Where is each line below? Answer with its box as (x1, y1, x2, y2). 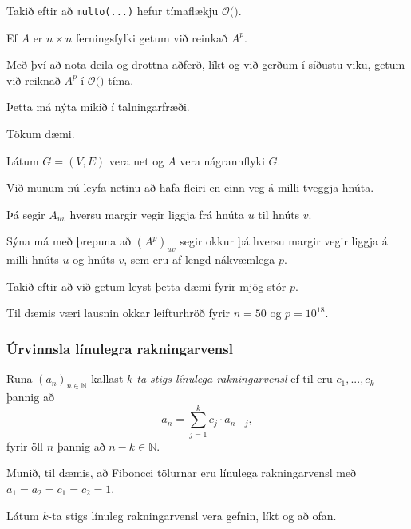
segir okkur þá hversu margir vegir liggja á (180, 233, 388, 249)
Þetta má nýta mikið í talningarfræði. (6, 98, 190, 115)
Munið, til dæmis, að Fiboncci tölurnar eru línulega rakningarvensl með (6, 464, 357, 481)
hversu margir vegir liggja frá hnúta (69, 205, 244, 222)
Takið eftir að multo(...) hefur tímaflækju (6, 2, 219, 18)
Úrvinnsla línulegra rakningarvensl (6, 338, 233, 358)
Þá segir (6, 205, 45, 222)
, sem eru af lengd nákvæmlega (124, 251, 275, 268)
